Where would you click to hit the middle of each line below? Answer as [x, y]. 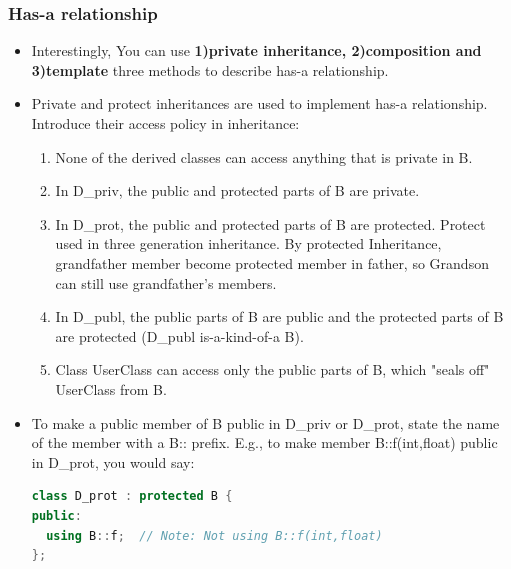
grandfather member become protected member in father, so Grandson [272, 262]
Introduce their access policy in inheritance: [165, 123]
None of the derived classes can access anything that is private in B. [264, 156]
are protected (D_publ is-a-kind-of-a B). [179, 335]
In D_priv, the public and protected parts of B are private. [237, 190]
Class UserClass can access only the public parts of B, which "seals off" [272, 369]
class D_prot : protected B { [132, 496]
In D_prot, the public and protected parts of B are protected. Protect [270, 223]
